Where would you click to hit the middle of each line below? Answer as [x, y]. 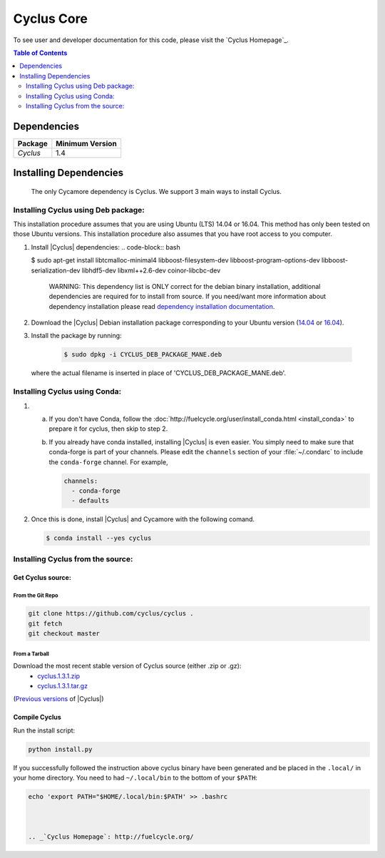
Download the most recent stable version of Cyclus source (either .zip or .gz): [127, 666]
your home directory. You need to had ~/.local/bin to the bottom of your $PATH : [135, 778]
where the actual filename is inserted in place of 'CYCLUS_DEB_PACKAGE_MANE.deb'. [159, 373]
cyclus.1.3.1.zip [59, 676]
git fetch [45, 623]
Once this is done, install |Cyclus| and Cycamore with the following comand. [143, 519]
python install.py [60, 749]
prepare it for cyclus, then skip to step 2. [108, 429]
